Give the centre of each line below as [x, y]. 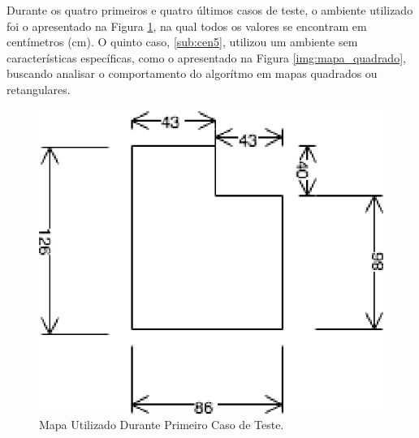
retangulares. [39, 89]
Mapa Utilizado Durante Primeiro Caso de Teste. [162, 425]
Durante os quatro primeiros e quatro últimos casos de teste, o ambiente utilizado [210, 10]
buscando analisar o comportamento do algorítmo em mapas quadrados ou [192, 73]
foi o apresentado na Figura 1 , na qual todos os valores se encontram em [187, 26]
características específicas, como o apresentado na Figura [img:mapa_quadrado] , [206, 57]
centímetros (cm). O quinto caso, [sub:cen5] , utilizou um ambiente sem [182, 42]
